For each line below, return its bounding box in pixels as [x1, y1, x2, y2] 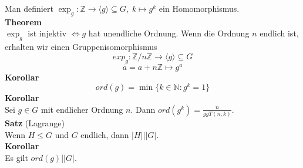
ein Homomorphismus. [159, 2, 240, 14]
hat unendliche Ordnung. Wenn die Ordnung [88, 27, 250, 39]
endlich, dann [80, 128, 129, 140]
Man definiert [5, 2, 53, 14]
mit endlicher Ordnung [41, 103, 123, 115]
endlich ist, [260, 27, 299, 39]
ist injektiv [28, 27, 67, 39]
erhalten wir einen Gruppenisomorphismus [5, 41, 157, 53]
